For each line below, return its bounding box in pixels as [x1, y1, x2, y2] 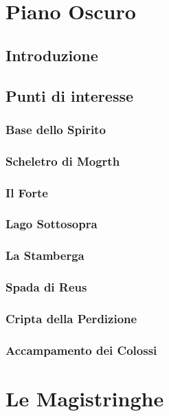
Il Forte [5, 184, 48, 201]
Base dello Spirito [5, 120, 106, 138]
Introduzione [5, 44, 98, 65]
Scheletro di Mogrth [5, 152, 120, 169]
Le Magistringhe [5, 384, 164, 412]
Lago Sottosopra [5, 215, 98, 232]
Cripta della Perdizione [5, 309, 137, 327]
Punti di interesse [5, 85, 134, 106]
